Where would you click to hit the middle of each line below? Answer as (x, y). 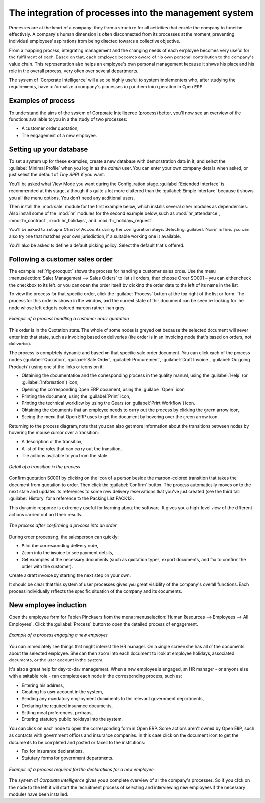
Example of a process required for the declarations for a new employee (81, 769)
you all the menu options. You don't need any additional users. (72, 198)
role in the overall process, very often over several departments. (74, 71)
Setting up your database (49, 149)
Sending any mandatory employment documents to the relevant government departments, (113, 699)
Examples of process (42, 101)
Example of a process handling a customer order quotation (69, 319)
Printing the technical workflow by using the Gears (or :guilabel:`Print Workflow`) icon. (108, 403)
